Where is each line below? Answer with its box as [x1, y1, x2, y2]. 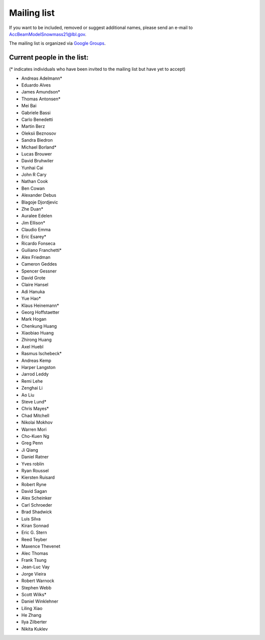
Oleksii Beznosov [21, 130, 56, 136]
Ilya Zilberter [21, 619, 47, 625]
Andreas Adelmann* [21, 75, 62, 81]
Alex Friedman [21, 254, 51, 260]
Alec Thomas [21, 550, 49, 556]
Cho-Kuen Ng [21, 433, 50, 439]
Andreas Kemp [21, 357, 52, 364]
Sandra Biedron [21, 137, 53, 143]
